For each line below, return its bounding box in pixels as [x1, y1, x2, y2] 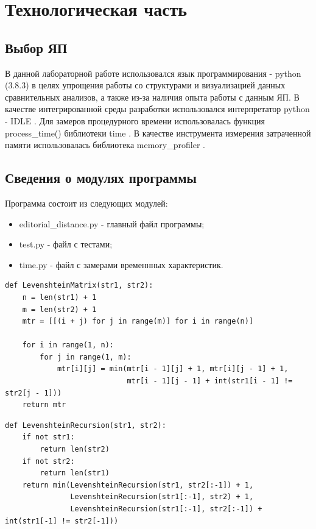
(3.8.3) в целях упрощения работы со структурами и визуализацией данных [5, 79, 286, 91]
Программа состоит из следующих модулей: [5, 196, 168, 209]
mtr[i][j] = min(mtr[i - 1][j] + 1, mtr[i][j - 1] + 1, [57, 364, 289, 374]
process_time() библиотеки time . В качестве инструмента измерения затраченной [5, 126, 311, 139]
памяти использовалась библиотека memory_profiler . [5, 138, 205, 151]
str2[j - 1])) [5, 388, 62, 397]
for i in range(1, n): [22, 341, 114, 350]
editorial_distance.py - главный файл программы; [19, 217, 205, 230]
